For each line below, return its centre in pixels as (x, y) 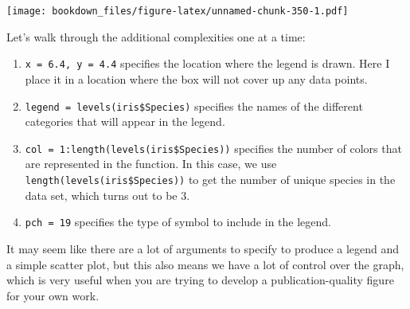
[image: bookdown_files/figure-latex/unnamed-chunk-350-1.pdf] (178, 11)
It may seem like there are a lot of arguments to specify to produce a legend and (203, 248)
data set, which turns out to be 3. (107, 195)
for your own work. (53, 295)
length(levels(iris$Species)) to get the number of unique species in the (210, 179)
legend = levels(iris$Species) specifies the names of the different (194, 106)
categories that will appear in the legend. (125, 121)
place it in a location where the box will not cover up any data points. (196, 78)
